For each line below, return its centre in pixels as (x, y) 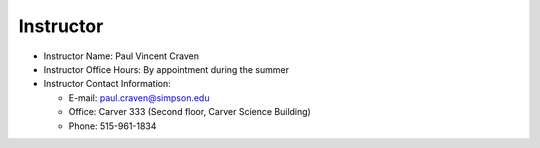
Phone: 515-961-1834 (112, 126)
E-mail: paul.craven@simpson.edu (139, 97)
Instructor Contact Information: (107, 84)
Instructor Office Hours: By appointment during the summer (166, 69)
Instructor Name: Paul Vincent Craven (121, 56)
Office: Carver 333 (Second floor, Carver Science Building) (190, 112)
